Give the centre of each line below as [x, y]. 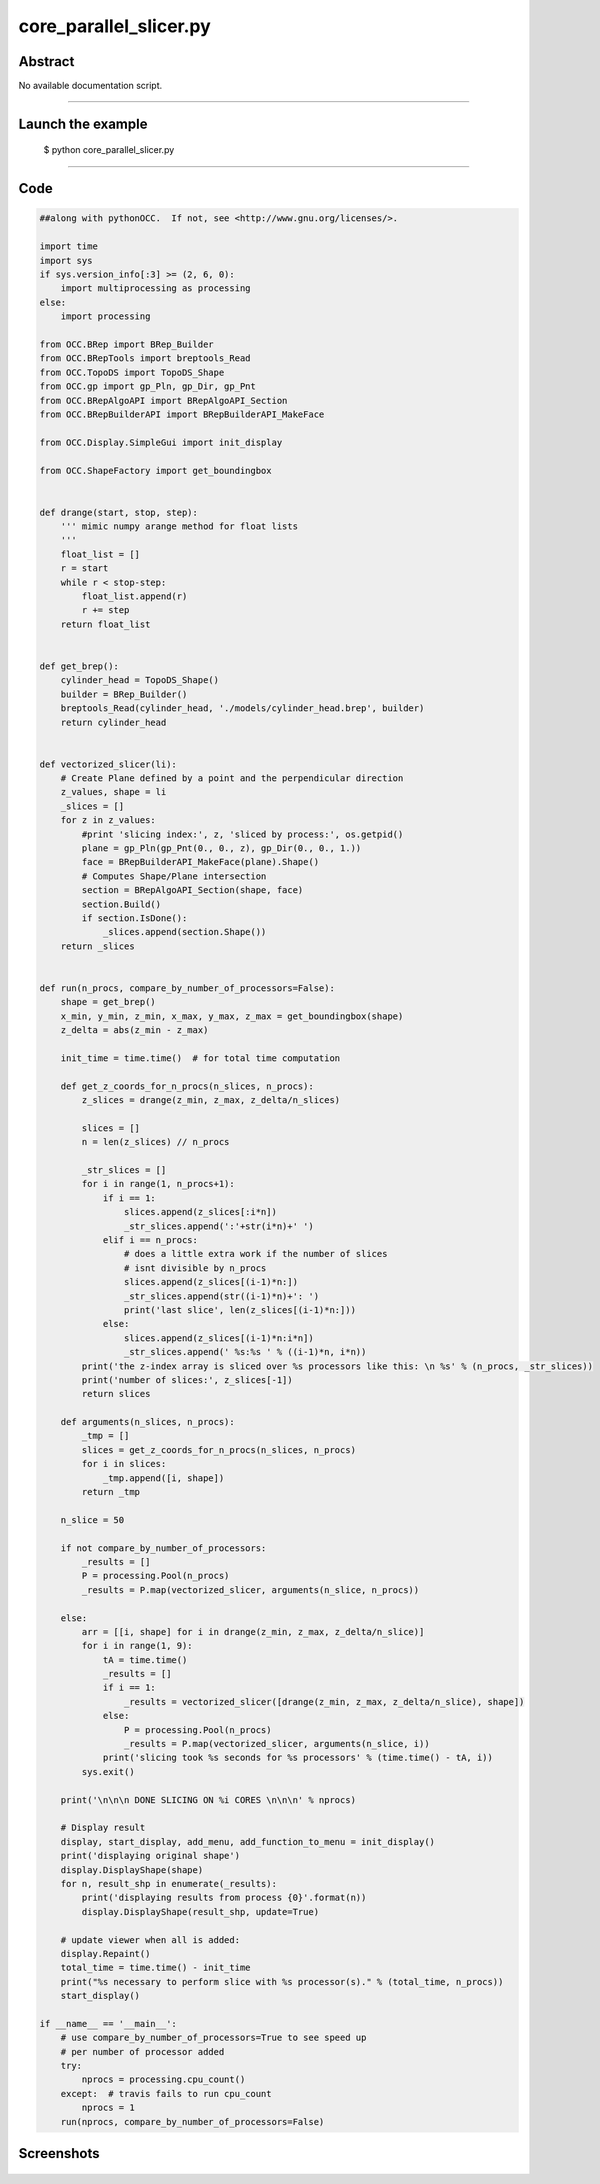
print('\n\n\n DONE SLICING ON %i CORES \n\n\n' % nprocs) [208, 1799]
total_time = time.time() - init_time [155, 1968]
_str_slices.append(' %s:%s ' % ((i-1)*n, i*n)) [245, 1352]
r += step [105, 610]
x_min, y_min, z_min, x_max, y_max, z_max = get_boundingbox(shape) [232, 1016]
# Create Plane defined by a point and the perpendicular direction [232, 778]
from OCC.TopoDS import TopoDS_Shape [132, 372]
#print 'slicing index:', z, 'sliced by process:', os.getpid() [242, 834]
